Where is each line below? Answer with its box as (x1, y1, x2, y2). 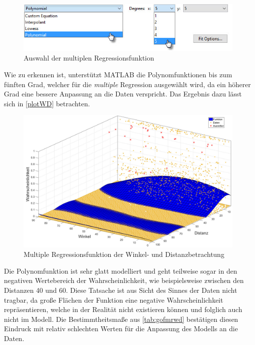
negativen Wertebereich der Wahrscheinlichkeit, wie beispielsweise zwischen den (4, 275, 244, 285)
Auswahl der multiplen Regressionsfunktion (24, 53, 155, 63)
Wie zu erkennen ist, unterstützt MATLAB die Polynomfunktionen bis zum (4, 69, 232, 79)
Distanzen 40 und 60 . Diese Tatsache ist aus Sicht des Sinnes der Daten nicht (4, 285, 237, 295)
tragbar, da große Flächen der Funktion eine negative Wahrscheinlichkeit (4, 294, 223, 305)
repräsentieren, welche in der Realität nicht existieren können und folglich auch (4, 304, 242, 314)
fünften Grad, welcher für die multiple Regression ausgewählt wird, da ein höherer (4, 79, 251, 89)
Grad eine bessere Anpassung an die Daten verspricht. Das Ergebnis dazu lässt (4, 89, 242, 99)
